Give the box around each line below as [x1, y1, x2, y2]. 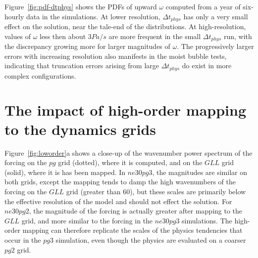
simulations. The [182, 215, 232, 225]
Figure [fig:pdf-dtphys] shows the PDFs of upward [4, 1, 157, 11]
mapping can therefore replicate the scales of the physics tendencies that [22, 225, 243, 235]
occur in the [4, 234, 41, 245]
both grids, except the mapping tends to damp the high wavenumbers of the [4, 176, 236, 187]
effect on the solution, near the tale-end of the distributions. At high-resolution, [4, 21, 246, 32]
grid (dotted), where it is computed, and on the [58, 157, 203, 168]
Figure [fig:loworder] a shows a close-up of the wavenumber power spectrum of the [4, 147, 253, 158]
